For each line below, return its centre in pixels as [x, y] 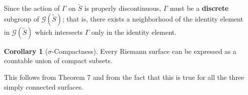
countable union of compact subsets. [58, 60]
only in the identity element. [134, 32]
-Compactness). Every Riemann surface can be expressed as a [144, 51]
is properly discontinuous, [123, 8]
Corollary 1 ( [26, 51]
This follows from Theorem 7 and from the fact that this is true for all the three [124, 77]
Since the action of [32, 8]
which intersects [59, 32]
